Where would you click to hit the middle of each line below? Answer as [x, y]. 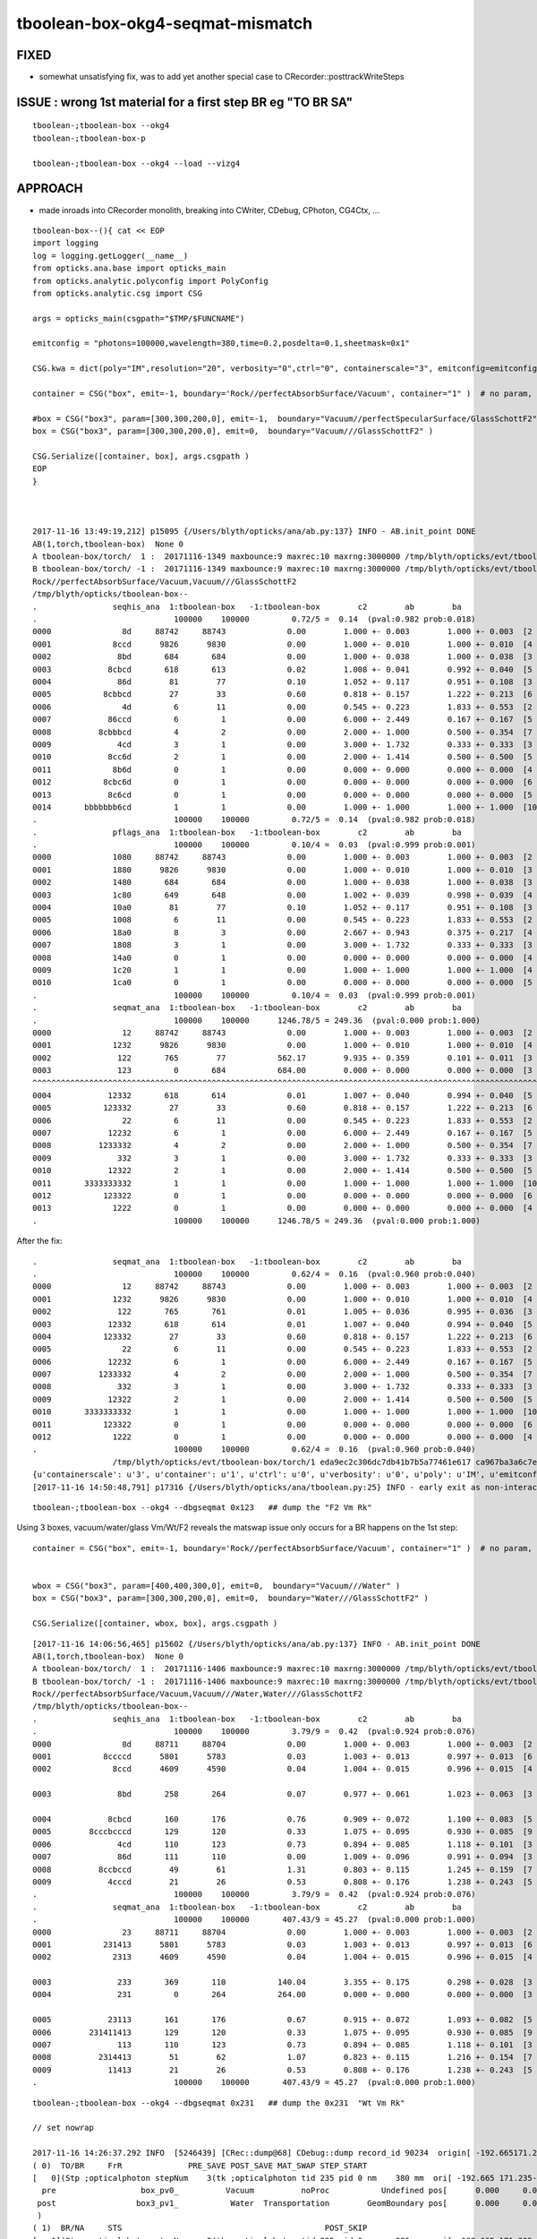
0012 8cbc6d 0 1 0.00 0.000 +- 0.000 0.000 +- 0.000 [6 [282, 782]
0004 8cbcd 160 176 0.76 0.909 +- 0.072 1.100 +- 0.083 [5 [282, 1819]
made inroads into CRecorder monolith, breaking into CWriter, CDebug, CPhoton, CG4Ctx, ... [209, 210]
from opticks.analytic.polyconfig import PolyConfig [150, 281]
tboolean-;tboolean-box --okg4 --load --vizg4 [136, 163]
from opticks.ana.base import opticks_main [129, 268]
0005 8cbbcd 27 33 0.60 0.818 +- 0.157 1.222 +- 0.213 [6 [282, 695]
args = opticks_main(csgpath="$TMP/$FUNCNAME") [139, 318]
